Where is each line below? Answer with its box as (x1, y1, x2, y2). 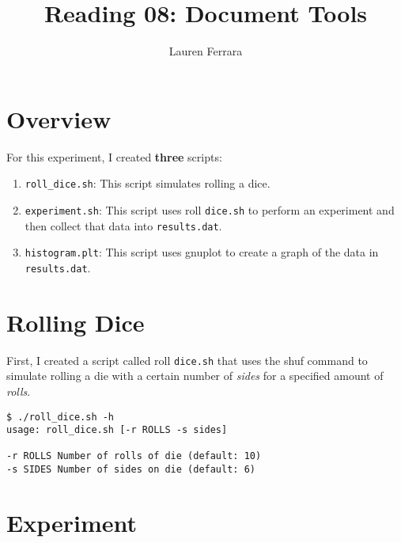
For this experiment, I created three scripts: (6, 148, 222, 165)
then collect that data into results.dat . (25, 217, 222, 234)
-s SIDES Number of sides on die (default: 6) (6, 464, 255, 476)
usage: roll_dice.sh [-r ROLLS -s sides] (6, 424, 228, 436)
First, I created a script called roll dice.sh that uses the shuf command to (6, 351, 368, 368)
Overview (6, 102, 112, 135)
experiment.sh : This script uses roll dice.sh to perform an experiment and (25, 201, 395, 218)
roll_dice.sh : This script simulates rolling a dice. (25, 175, 270, 192)
